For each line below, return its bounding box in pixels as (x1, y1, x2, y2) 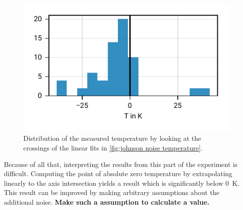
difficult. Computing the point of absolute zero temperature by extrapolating (4, 168, 232, 179)
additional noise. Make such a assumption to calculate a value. (4, 196, 210, 207)
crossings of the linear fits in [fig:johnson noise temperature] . (23, 143, 203, 152)
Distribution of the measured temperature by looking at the (23, 133, 201, 143)
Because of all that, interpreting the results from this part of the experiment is (4, 159, 238, 169)
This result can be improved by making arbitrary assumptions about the (4, 187, 220, 197)
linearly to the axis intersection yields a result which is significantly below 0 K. (4, 178, 240, 188)
